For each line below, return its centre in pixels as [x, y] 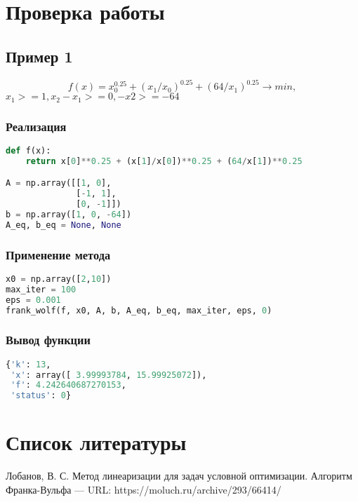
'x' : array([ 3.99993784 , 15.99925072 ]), [109, 375]
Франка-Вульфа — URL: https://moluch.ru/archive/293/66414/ [144, 489]
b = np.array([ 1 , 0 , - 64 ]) [69, 214]
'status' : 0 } [41, 396]
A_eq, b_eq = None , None [64, 225]
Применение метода [58, 254]
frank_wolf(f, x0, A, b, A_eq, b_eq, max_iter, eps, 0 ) [139, 310]
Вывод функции [48, 340]
